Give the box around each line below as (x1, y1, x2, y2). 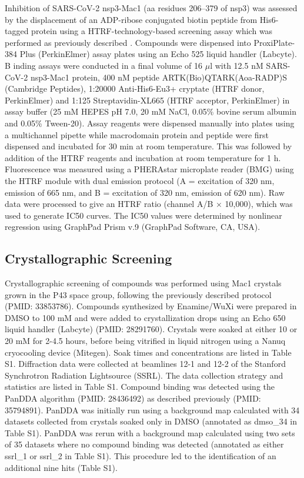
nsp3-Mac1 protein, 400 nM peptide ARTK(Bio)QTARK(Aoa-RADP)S (30, 71, 288, 83)
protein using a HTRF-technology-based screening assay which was (31, 25, 273, 37)
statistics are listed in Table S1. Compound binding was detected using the (5, 380, 275, 393)
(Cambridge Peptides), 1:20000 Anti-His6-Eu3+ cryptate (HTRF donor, (5, 82, 265, 95)
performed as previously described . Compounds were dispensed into (5, 36, 251, 48)
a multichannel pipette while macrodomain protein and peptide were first (5, 128, 269, 141)
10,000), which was (225, 198, 293, 210)
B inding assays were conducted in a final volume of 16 (5, 59, 203, 71)
